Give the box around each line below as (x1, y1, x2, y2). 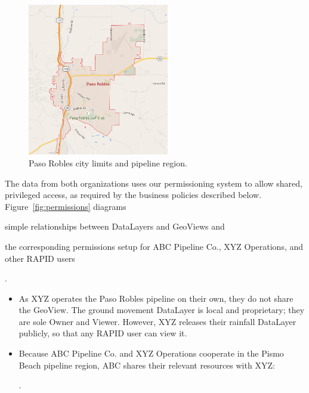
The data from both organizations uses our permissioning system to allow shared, (5, 177, 302, 189)
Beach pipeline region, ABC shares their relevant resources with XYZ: (18, 358, 275, 371)
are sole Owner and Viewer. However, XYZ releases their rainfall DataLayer (18, 315, 296, 327)
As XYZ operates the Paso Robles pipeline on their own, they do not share (18, 292, 293, 304)
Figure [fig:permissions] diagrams (5, 200, 126, 212)
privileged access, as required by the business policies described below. (5, 188, 262, 201)
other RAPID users (5, 252, 75, 264)
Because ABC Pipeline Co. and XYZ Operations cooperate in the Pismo (18, 347, 284, 360)
